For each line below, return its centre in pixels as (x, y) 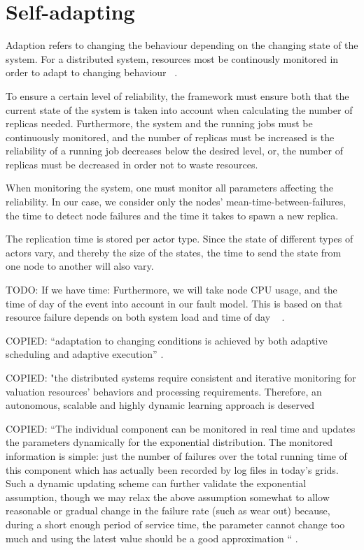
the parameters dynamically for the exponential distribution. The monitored (169, 442)
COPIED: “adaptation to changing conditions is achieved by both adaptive (167, 340)
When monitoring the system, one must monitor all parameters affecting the (169, 188)
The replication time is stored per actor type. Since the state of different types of (180, 239)
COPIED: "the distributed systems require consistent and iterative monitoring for (181, 377)
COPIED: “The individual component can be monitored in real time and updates (181, 428)
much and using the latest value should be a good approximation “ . (152, 538)
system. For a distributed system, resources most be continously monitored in (172, 58)
